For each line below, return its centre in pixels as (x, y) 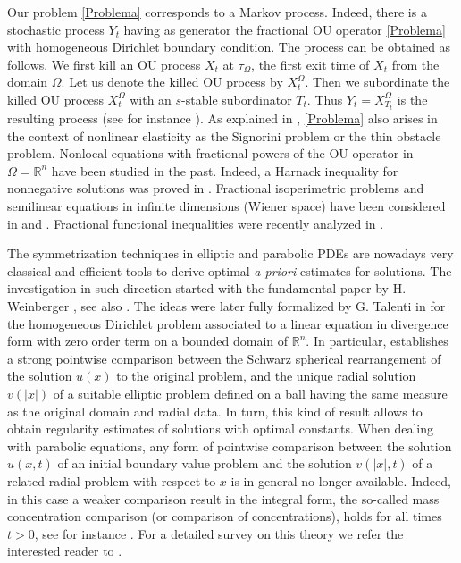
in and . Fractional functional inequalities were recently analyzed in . (196, 223)
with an (151, 99)
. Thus (325, 99)
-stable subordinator (237, 99)
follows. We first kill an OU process (104, 64)
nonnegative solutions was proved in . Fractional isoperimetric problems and (216, 188)
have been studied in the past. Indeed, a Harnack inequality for (225, 170)
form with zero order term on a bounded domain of (148, 341)
